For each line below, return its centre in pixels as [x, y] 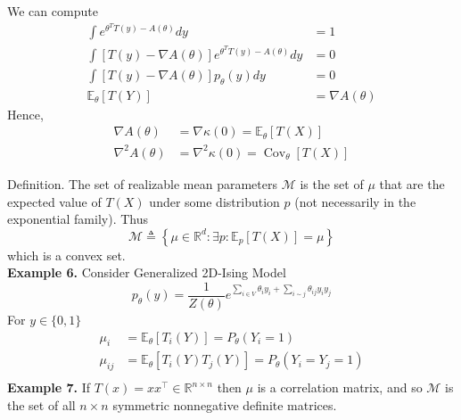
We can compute [53, 11]
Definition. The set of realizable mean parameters [143, 183]
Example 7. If [49, 387]
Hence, [25, 114]
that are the [412, 183]
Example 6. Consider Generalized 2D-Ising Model [147, 272]
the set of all [41, 404]
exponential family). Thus [78, 219]
